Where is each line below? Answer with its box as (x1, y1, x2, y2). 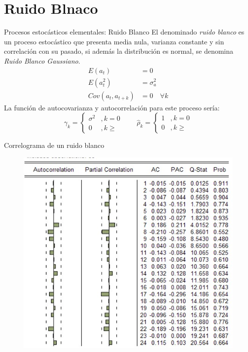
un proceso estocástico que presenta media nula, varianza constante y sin (4, 36, 224, 46)
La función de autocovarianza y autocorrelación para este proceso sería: (4, 102, 220, 112)
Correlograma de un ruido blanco (4, 140, 105, 150)
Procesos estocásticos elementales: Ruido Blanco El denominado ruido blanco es (4, 27, 245, 37)
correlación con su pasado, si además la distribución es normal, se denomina (4, 46, 234, 56)
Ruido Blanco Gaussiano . (4, 55, 80, 66)
